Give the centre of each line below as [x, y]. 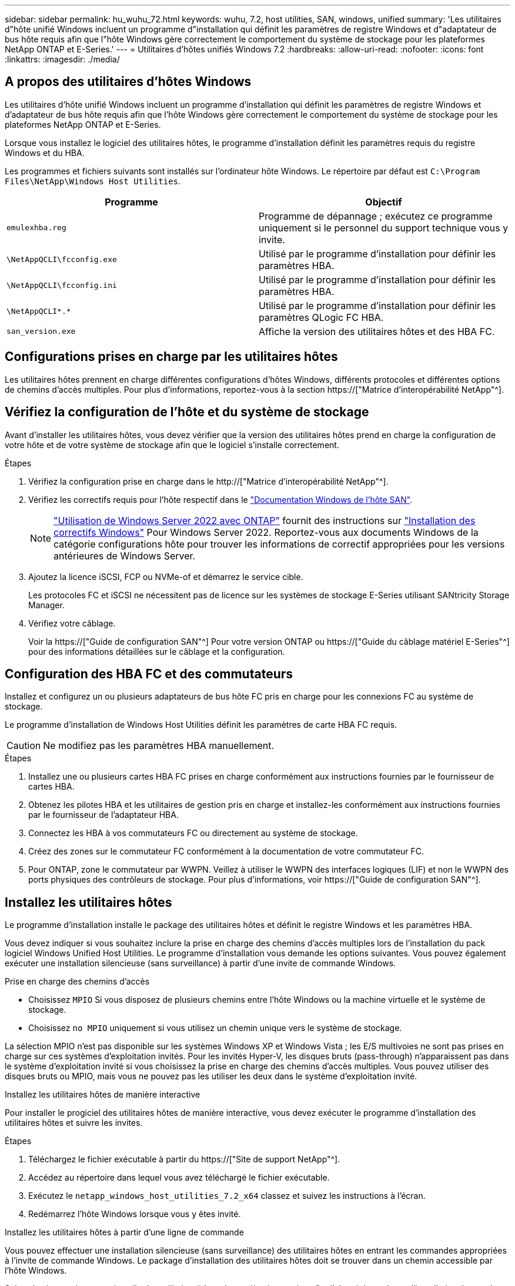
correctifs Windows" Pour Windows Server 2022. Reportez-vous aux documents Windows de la [266, 532]
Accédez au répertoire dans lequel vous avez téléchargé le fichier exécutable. [179, 1178]
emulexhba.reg [36, 228]
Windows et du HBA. [45, 153]
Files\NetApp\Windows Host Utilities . [93, 181]
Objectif [384, 202]
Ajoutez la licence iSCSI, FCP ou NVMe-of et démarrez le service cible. [166, 576]
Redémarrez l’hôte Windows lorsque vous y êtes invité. [135, 1214]
